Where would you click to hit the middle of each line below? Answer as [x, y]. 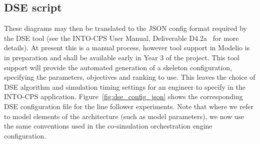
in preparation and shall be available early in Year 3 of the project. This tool [122, 57]
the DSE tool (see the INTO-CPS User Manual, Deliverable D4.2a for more [121, 38]
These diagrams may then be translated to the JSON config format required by [125, 28]
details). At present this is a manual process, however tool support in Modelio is [127, 48]
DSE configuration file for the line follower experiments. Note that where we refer [129, 106]
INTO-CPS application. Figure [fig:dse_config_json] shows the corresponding [123, 96]
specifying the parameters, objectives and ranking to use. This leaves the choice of [130, 77]
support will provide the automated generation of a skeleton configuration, [118, 67]
